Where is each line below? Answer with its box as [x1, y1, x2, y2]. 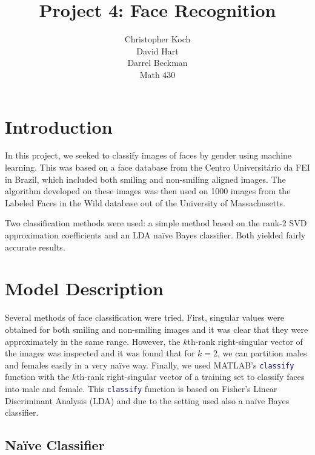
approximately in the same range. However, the [5, 335, 181, 347]
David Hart [136, 44, 179, 57]
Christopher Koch [124, 33, 191, 45]
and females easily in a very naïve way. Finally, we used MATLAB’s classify [5, 358, 294, 371]
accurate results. [5, 240, 65, 253]
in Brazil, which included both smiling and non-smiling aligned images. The [5, 172, 286, 185]
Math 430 [139, 68, 176, 80]
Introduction [5, 114, 113, 139]
